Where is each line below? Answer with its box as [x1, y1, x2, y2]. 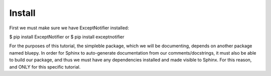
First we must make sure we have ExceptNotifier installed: [9, 25, 129, 31]
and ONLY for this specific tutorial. [9, 64, 81, 70]
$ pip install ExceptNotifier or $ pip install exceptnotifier [9, 34, 124, 40]
